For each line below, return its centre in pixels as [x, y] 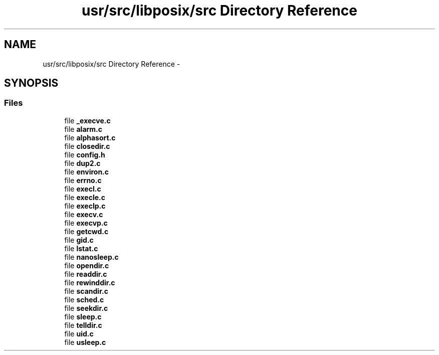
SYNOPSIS [31, 83]
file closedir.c [87, 146]
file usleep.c [85, 342]
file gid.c [79, 240]
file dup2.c [82, 163]
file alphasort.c [90, 137]
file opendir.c [87, 265]
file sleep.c [83, 316]
